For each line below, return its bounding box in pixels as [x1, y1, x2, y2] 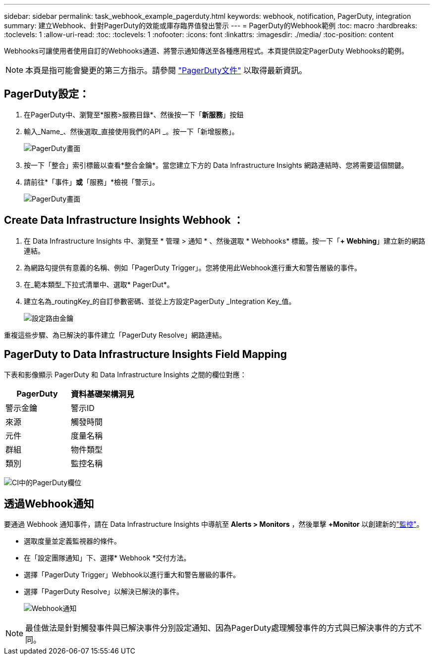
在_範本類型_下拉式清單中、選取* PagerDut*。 [24, 280, 174, 289]
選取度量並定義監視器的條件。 [24, 537, 121, 546]
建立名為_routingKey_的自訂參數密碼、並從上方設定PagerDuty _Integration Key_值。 [24, 297, 296, 305]
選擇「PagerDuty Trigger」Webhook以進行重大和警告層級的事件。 [24, 570, 240, 579]
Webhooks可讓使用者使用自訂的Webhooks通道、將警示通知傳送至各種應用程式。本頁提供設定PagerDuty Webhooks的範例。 [4, 47, 408, 55]
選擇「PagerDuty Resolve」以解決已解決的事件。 [24, 587, 184, 596]
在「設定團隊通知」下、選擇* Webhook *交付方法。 [24, 554, 191, 562]
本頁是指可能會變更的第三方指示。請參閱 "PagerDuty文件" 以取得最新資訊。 [25, 65, 307, 75]
